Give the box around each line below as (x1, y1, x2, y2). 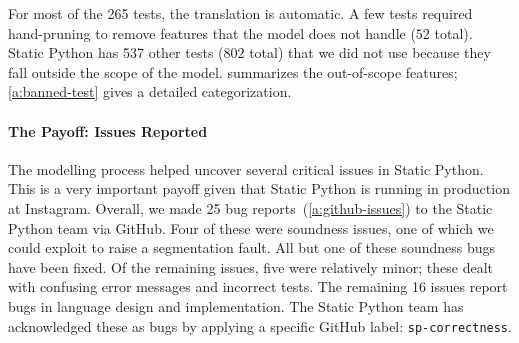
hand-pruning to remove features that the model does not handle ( (8, 22, 416, 43)
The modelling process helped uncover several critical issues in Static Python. (8, 158, 484, 179)
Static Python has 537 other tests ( (8, 42, 224, 63)
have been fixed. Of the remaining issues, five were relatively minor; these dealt (8, 256, 493, 277)
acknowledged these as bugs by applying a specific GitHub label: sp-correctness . (8, 315, 512, 336)
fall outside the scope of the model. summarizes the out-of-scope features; (8, 61, 458, 82)
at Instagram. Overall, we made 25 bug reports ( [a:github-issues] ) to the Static (8, 197, 493, 218)
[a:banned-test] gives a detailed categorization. (8, 81, 292, 102)
